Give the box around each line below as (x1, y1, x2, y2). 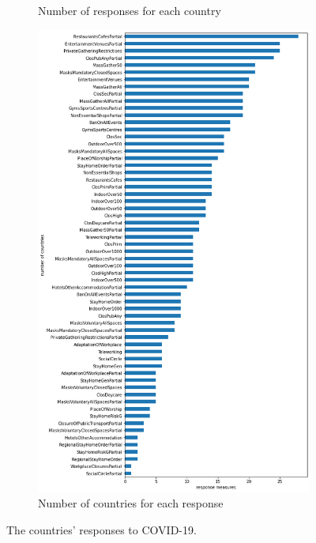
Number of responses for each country (38, 2, 221, 18)
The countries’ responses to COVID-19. (6, 521, 197, 537)
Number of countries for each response (38, 495, 224, 511)
